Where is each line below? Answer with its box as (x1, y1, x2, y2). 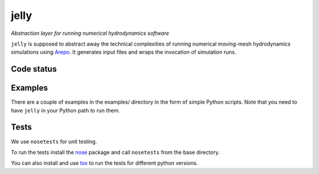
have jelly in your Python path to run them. (11, 107, 121, 114)
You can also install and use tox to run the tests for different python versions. (11, 160, 198, 167)
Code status (11, 64, 57, 74)
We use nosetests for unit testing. (11, 138, 97, 145)
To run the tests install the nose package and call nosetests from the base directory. (11, 149, 220, 156)
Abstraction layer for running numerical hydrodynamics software (11, 30, 170, 37)
